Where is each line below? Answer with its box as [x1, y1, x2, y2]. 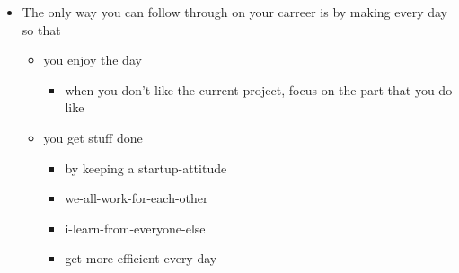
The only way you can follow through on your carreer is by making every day [22, 3, 447, 21]
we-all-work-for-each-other [65, 189, 208, 207]
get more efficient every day [65, 249, 217, 268]
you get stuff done [43, 128, 143, 146]
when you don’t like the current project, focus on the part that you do [65, 80, 453, 99]
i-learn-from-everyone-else [65, 218, 206, 237]
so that [22, 20, 61, 39]
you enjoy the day [43, 50, 142, 69]
